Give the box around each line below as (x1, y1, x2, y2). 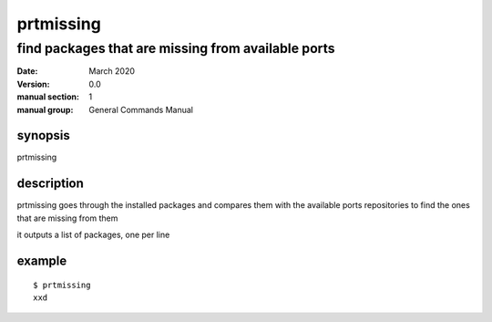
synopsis (16, 128, 70, 143)
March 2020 (88, 66, 136, 77)
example (16, 253, 67, 268)
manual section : (16, 91, 79, 102)
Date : (16, 66, 38, 77)
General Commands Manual (88, 104, 193, 115)
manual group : (16, 104, 74, 115)
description (16, 176, 84, 192)
